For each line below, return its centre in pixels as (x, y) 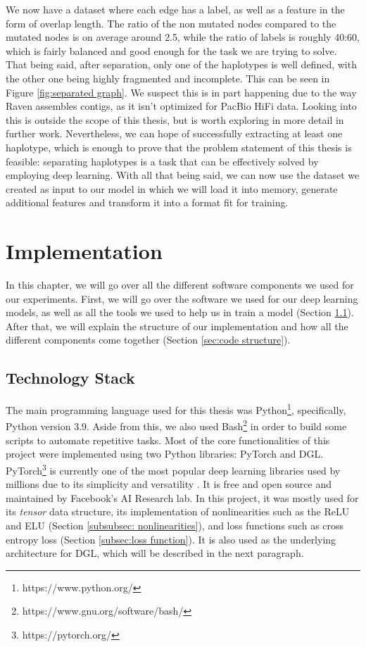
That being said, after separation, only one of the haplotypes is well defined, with (181, 64)
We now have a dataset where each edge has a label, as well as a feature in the (175, 9)
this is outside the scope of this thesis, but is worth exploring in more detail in (175, 119)
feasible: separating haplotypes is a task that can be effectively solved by (162, 161)
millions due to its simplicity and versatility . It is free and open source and (169, 484)
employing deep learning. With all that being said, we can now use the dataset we (183, 175)
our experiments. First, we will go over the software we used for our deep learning (182, 298)
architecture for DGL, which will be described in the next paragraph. (155, 553)
